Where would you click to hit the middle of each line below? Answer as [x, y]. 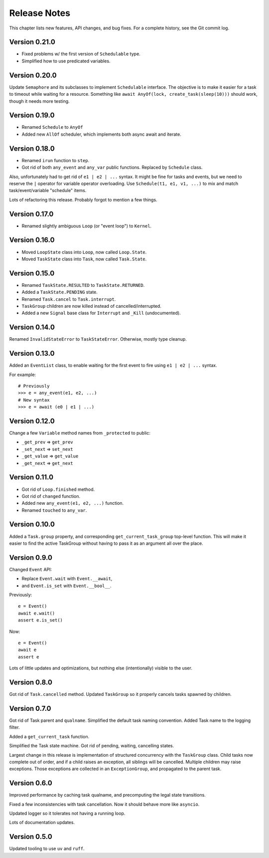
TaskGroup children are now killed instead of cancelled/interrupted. [91, 306]
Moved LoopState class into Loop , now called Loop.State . [84, 252]
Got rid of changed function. [51, 496]
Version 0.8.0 [31, 682]
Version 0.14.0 [32, 327]
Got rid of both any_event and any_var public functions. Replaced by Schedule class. [112, 168]
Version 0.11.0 [31, 477]
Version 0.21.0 [32, 42]
